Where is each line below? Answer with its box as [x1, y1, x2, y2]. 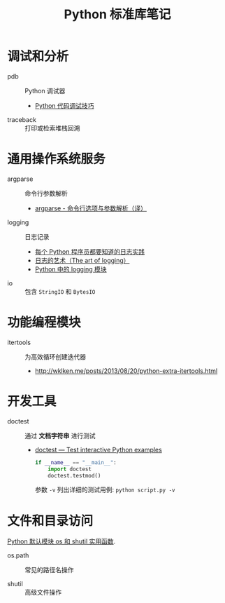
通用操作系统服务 [7, 151, 106, 167]
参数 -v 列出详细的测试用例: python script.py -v [34, 485, 176, 494]
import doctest [48, 466, 92, 473]
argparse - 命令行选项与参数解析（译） [34, 204, 147, 212]
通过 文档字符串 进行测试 [24, 431, 96, 440]
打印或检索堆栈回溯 [24, 123, 80, 132]
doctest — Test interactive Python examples [34, 445, 162, 454]
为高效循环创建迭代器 [24, 352, 86, 361]
